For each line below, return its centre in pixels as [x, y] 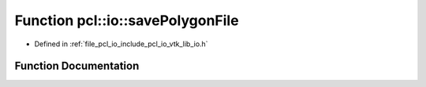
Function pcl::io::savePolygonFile [127, 20]
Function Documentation [77, 66]
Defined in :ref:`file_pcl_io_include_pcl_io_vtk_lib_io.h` [121, 44]
